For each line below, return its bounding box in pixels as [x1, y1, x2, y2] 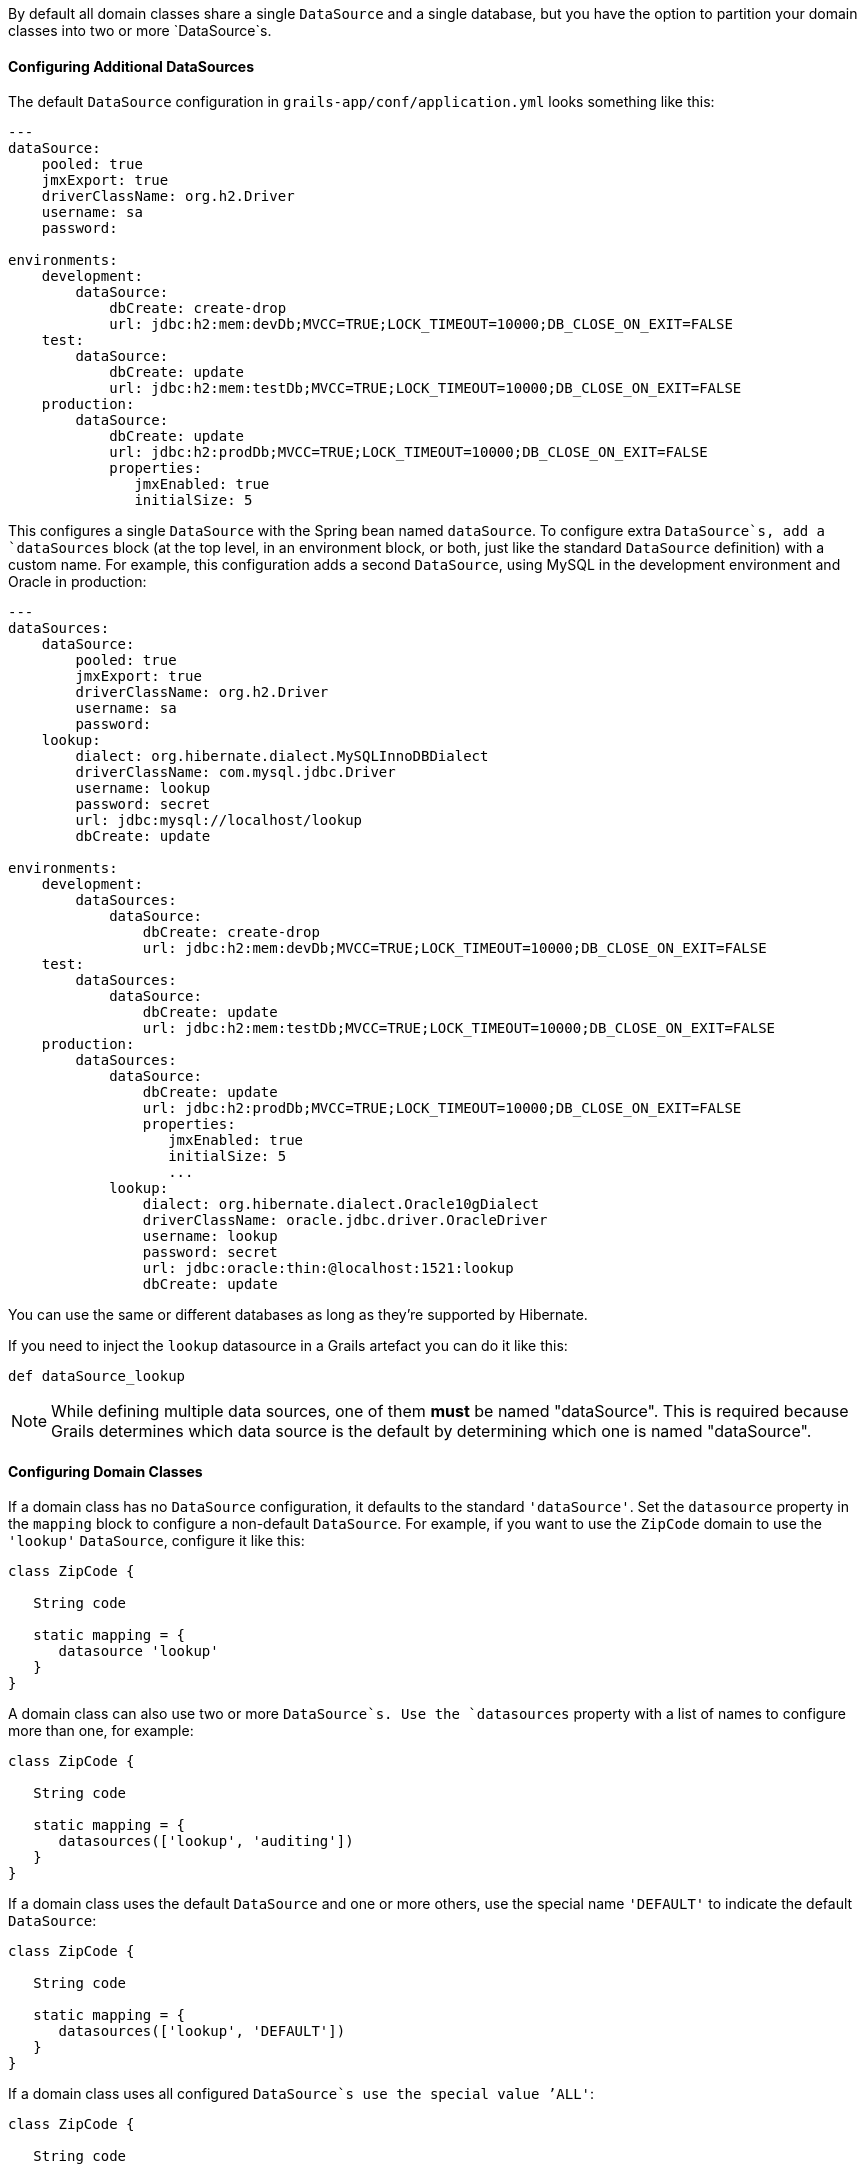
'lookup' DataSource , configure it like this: [8, 1532, 305, 1550]
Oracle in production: [8, 573, 147, 591]
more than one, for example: [8, 1722, 194, 1740]
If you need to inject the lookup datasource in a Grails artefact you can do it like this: [8, 1337, 568, 1355]
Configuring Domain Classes [8, 1462, 203, 1480]
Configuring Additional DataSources [8, 57, 254, 75]
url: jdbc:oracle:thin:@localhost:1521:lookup [142, 1260, 514, 1277]
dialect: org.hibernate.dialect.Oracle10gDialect [142, 1196, 540, 1213]
